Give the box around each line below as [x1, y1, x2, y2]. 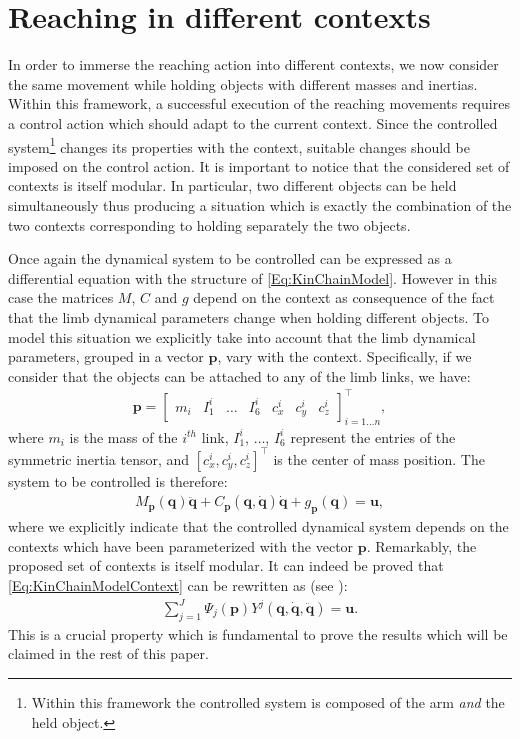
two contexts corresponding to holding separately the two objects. [8, 214, 411, 235]
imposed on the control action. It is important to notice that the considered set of [8, 155, 510, 176]
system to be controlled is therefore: [8, 470, 228, 491]
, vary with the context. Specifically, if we [217, 346, 472, 367]
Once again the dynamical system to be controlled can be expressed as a [8, 248, 452, 269]
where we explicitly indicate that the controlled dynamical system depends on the [8, 516, 509, 537]
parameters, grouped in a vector [8, 346, 204, 367]
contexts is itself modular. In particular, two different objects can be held [8, 175, 457, 196]
